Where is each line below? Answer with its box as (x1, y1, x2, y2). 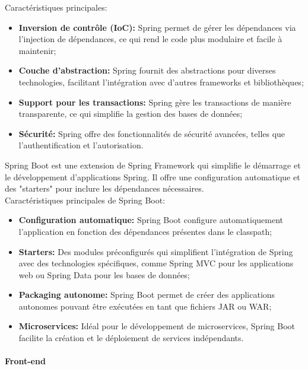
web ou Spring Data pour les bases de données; (18, 268, 190, 281)
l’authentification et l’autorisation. (18, 139, 144, 151)
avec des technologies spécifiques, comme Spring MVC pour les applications (18, 257, 294, 269)
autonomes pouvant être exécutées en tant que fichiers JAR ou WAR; (18, 300, 272, 312)
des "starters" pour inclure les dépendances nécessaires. (5, 182, 204, 195)
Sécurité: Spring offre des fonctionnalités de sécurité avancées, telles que (18, 127, 285, 139)
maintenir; (18, 44, 56, 56)
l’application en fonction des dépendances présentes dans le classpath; (18, 225, 272, 237)
